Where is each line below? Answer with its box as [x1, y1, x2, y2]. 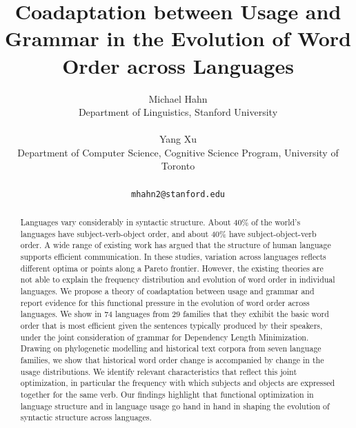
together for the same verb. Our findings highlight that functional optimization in [20, 388, 314, 400]
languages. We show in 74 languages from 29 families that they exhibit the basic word [20, 308, 329, 320]
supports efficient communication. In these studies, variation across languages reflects [20, 251, 326, 263]
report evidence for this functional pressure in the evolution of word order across [20, 296, 310, 308]
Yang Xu [159, 132, 197, 146]
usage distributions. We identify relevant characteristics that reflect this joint [20, 365, 297, 377]
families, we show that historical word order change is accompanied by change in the [20, 354, 324, 365]
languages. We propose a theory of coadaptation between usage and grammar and [20, 285, 315, 297]
